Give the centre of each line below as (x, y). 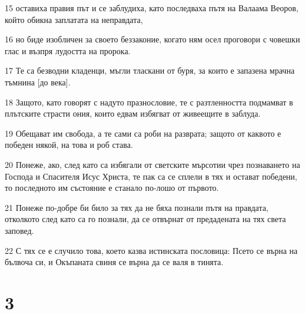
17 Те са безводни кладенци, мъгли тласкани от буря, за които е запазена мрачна (150, 70)
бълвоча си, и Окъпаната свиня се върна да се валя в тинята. (114, 262)
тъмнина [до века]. (38, 82)
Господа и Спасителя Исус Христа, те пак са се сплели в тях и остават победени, (151, 176)
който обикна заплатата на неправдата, (74, 19)
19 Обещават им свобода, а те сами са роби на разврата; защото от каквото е (143, 133)
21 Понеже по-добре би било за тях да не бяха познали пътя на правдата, (137, 207)
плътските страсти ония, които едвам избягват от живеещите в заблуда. (133, 113)
